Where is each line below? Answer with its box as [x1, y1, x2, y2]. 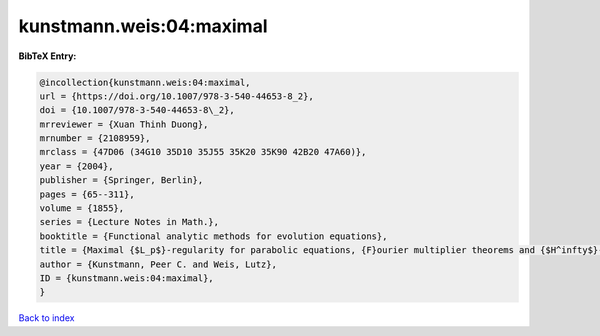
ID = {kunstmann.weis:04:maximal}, [39, 273, 214, 284]
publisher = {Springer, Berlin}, [39, 175, 204, 186]
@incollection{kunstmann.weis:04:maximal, [39, 76, 251, 88]
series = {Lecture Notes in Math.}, [39, 216, 220, 228]
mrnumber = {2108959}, [39, 133, 151, 144]
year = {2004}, [39, 160, 114, 172]
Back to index [18, 312, 75, 324]
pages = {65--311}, [39, 188, 135, 200]
